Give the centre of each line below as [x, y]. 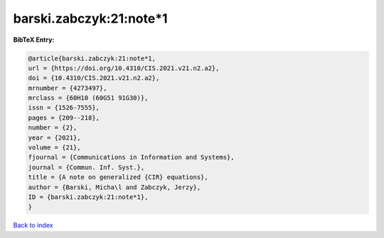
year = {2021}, [54, 137]
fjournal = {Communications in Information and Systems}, [131, 157]
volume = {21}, [54, 148]
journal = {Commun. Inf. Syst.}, [86, 167]
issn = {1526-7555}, [64, 108]
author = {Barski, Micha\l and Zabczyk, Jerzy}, [114, 187]
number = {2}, [53, 128]
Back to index [33, 225]
